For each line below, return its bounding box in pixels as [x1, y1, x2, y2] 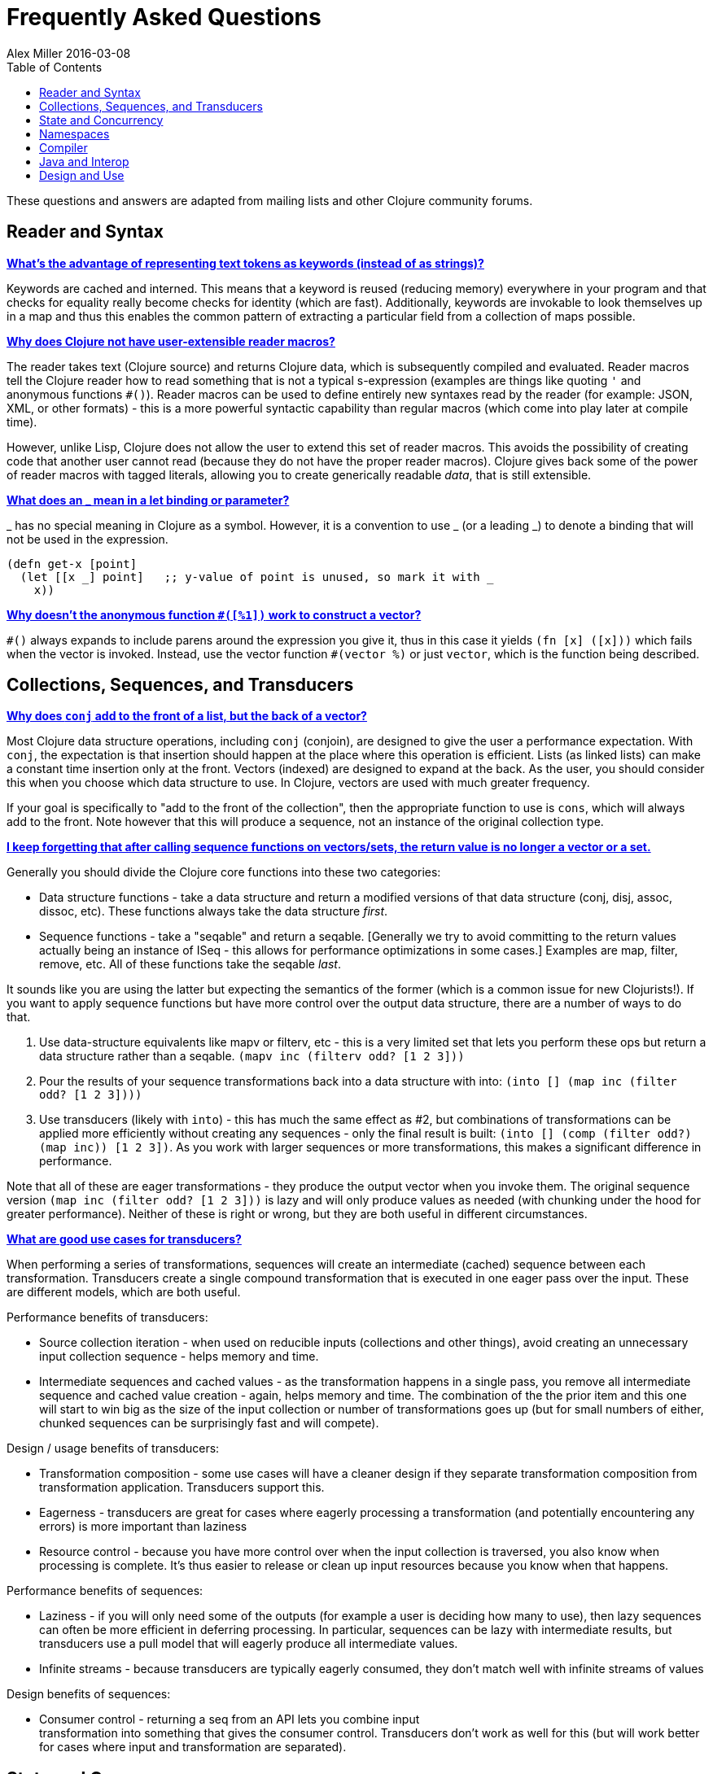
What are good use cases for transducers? [7, 1232, 242, 1247]
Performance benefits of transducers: [7, 1310, 208, 1325]
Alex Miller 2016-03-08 [7, 46, 131, 60]
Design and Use [39, 168, 125, 182]
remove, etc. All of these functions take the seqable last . [39, 957, 341, 972]
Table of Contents [7, 59, 103, 74]
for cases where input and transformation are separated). [39, 1740, 347, 1754]
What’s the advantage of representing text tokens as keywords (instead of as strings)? [7, 256, 484, 270]
